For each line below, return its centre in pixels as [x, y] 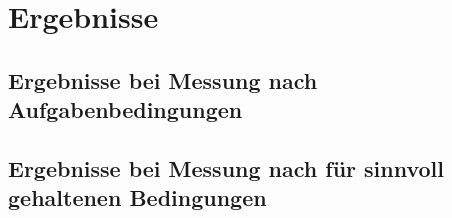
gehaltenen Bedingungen [137, 197]
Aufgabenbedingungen [125, 109]
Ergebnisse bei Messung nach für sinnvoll [226, 167]
